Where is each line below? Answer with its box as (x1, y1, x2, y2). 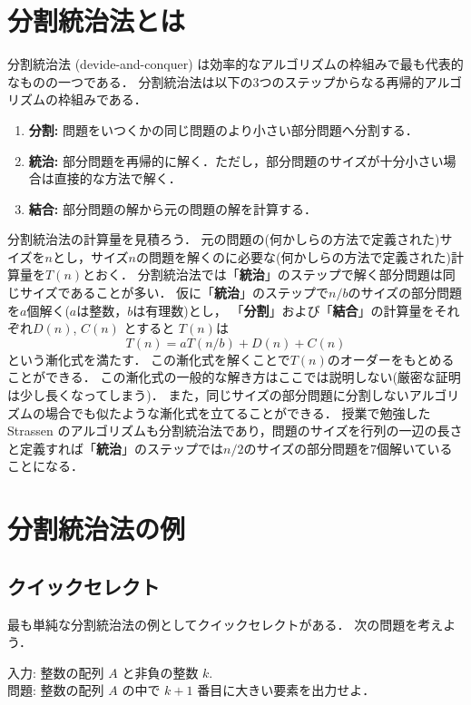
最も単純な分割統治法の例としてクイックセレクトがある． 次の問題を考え (7, 614, 444, 633)
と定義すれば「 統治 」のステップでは (7, 438, 223, 457)
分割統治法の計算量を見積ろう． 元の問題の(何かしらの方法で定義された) (7, 230, 440, 249)
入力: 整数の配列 (7, 662, 104, 681)
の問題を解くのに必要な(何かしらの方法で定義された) (136, 247, 451, 266)
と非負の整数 (122, 662, 199, 681)
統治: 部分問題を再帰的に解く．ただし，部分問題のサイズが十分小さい (28, 151, 444, 170)
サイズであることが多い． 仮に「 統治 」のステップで (19, 283, 329, 302)
